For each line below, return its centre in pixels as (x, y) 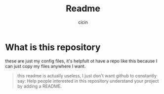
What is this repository (53, 47)
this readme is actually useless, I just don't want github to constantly (87, 76)
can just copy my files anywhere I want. (45, 66)
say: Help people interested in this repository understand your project (88, 81)
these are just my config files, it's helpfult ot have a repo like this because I (81, 61)
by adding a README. (40, 86)
